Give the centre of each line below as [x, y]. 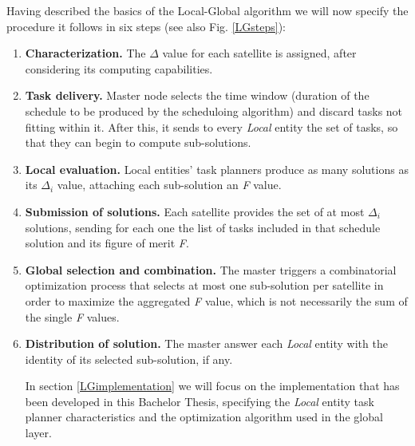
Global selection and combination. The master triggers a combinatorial [211, 269]
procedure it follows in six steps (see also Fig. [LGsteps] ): [146, 26]
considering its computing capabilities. [119, 68]
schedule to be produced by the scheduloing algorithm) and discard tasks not [214, 111]
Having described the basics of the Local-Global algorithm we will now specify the [207, 10]
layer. [38, 433]
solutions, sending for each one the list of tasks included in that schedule [203, 227]
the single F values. [72, 316]
